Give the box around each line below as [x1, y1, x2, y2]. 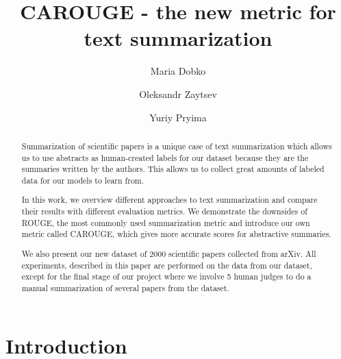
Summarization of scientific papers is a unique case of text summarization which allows [21, 140, 332, 151]
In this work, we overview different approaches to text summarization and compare [21, 194, 318, 206]
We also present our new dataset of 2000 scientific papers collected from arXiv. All [21, 247, 316, 259]
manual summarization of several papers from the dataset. [21, 282, 229, 293]
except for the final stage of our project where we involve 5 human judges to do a [21, 271, 312, 282]
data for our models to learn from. [21, 174, 144, 186]
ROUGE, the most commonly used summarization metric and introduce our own [21, 216, 310, 228]
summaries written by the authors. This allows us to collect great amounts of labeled [21, 163, 325, 175]
